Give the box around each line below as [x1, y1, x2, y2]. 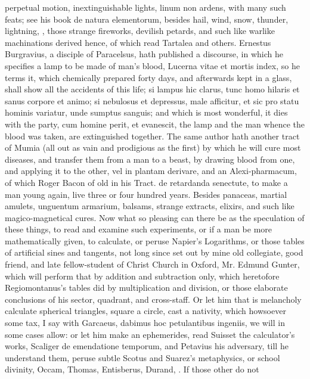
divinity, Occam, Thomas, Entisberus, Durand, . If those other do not [5, 363, 259, 375]
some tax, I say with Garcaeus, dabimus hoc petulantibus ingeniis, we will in [5, 316, 285, 329]
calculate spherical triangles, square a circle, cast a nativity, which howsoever [5, 305, 286, 317]
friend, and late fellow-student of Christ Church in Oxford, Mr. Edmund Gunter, [5, 258, 300, 271]
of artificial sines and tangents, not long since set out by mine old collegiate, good [5, 246, 303, 259]
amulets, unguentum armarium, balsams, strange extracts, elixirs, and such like [5, 200, 294, 212]
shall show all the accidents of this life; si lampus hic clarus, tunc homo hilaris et [5, 83, 300, 95]
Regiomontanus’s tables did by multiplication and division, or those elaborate [5, 281, 288, 294]
